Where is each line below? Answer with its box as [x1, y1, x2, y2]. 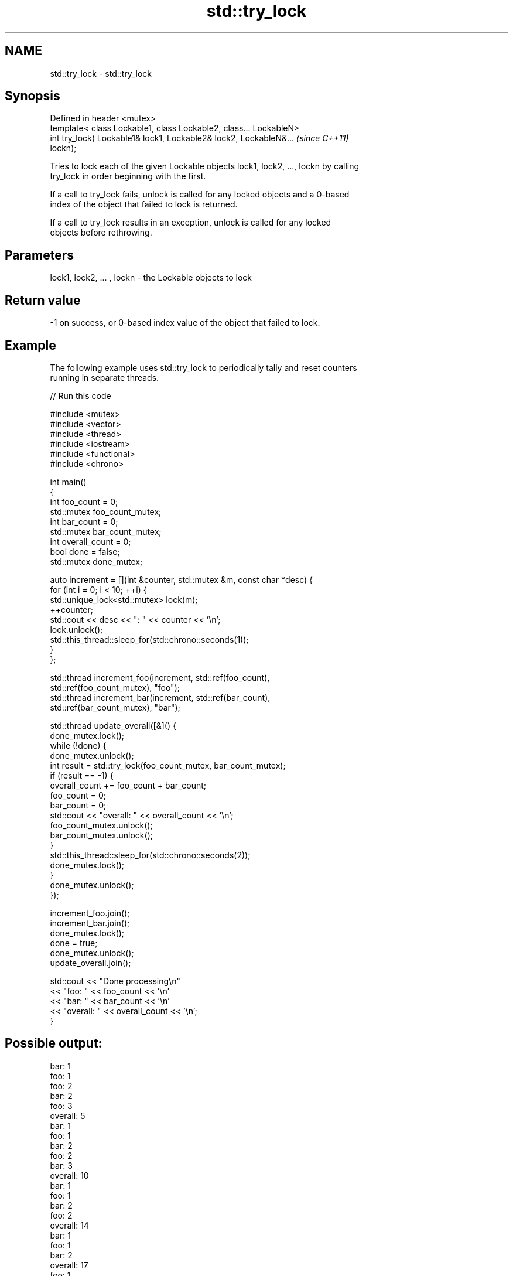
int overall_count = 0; [50, 536, 131, 547]
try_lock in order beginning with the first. [50, 171, 206, 182]
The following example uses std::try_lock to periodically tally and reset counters [50, 362, 357, 373]
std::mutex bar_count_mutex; [50, 526, 162, 537]
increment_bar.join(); [50, 917, 130, 928]
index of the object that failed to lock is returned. [50, 199, 238, 210]
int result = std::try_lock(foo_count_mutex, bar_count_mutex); [50, 760, 286, 770]
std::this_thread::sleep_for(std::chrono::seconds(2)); [50, 849, 251, 860]
